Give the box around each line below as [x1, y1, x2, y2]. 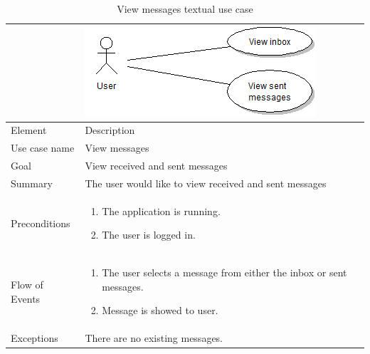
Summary [11, 175, 53, 190]
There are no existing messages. [85, 330, 223, 345]
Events [11, 291, 41, 306]
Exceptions [11, 330, 58, 345]
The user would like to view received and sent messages [85, 175, 327, 190]
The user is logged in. [102, 227, 196, 242]
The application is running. [102, 203, 221, 218]
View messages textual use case [117, 1, 253, 16]
